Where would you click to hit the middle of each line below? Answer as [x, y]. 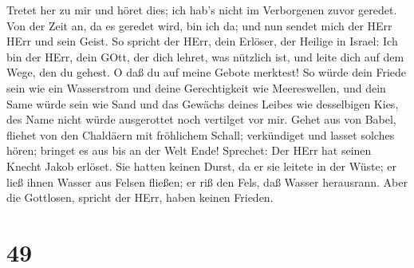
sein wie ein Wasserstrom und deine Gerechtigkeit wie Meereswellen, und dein [196, 87]
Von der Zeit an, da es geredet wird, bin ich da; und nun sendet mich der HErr [199, 25]
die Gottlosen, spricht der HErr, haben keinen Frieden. [140, 197]
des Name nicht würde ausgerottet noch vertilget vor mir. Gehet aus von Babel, [201, 119]
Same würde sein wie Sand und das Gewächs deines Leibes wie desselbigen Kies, [203, 103]
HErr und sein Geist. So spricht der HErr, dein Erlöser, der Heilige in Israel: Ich [202, 41]
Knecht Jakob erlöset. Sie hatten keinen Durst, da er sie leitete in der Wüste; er [201, 166]
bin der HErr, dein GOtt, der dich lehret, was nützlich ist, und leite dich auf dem [205, 56]
